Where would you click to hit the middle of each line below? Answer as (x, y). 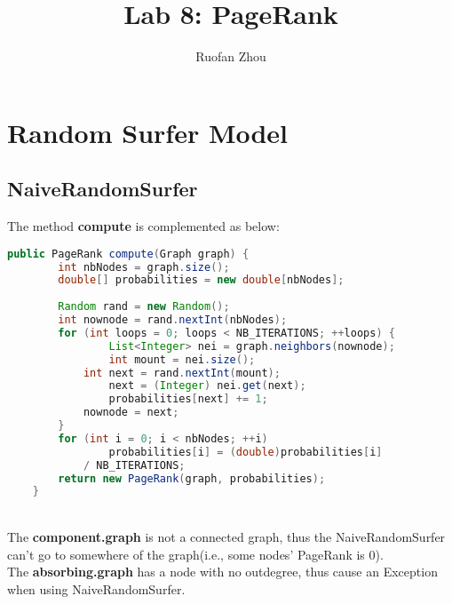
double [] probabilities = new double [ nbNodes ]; (201, 280)
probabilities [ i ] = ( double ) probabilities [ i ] (246, 452)
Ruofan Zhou (231, 56)
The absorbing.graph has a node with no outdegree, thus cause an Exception (222, 572)
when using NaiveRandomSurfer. (96, 588)
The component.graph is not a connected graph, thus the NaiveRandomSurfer (226, 536)
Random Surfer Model (148, 132)
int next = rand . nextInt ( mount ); (182, 373)
